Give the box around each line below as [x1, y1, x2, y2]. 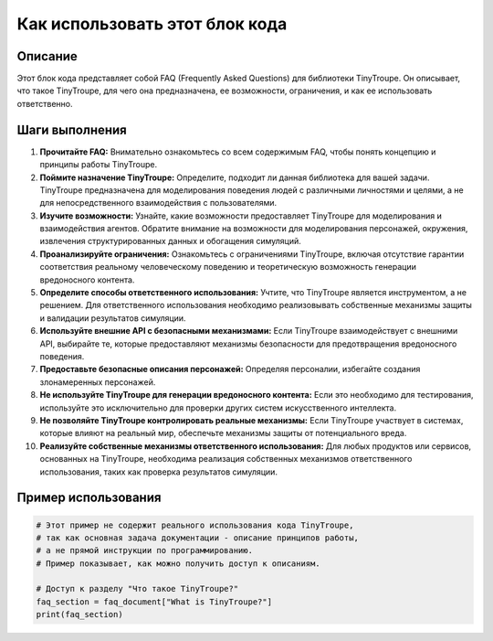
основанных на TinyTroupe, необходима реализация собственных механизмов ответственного [39, 454, 413, 465]
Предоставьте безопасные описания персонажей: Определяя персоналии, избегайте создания [39, 364, 421, 375]
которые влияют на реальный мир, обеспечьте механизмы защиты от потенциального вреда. [39, 428, 407, 439]
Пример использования [16, 490, 162, 506]
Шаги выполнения [16, 122, 127, 137]
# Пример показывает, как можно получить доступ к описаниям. [36, 558, 320, 569]
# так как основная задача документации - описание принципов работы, [36, 532, 360, 543]
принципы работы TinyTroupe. [39, 159, 158, 170]
